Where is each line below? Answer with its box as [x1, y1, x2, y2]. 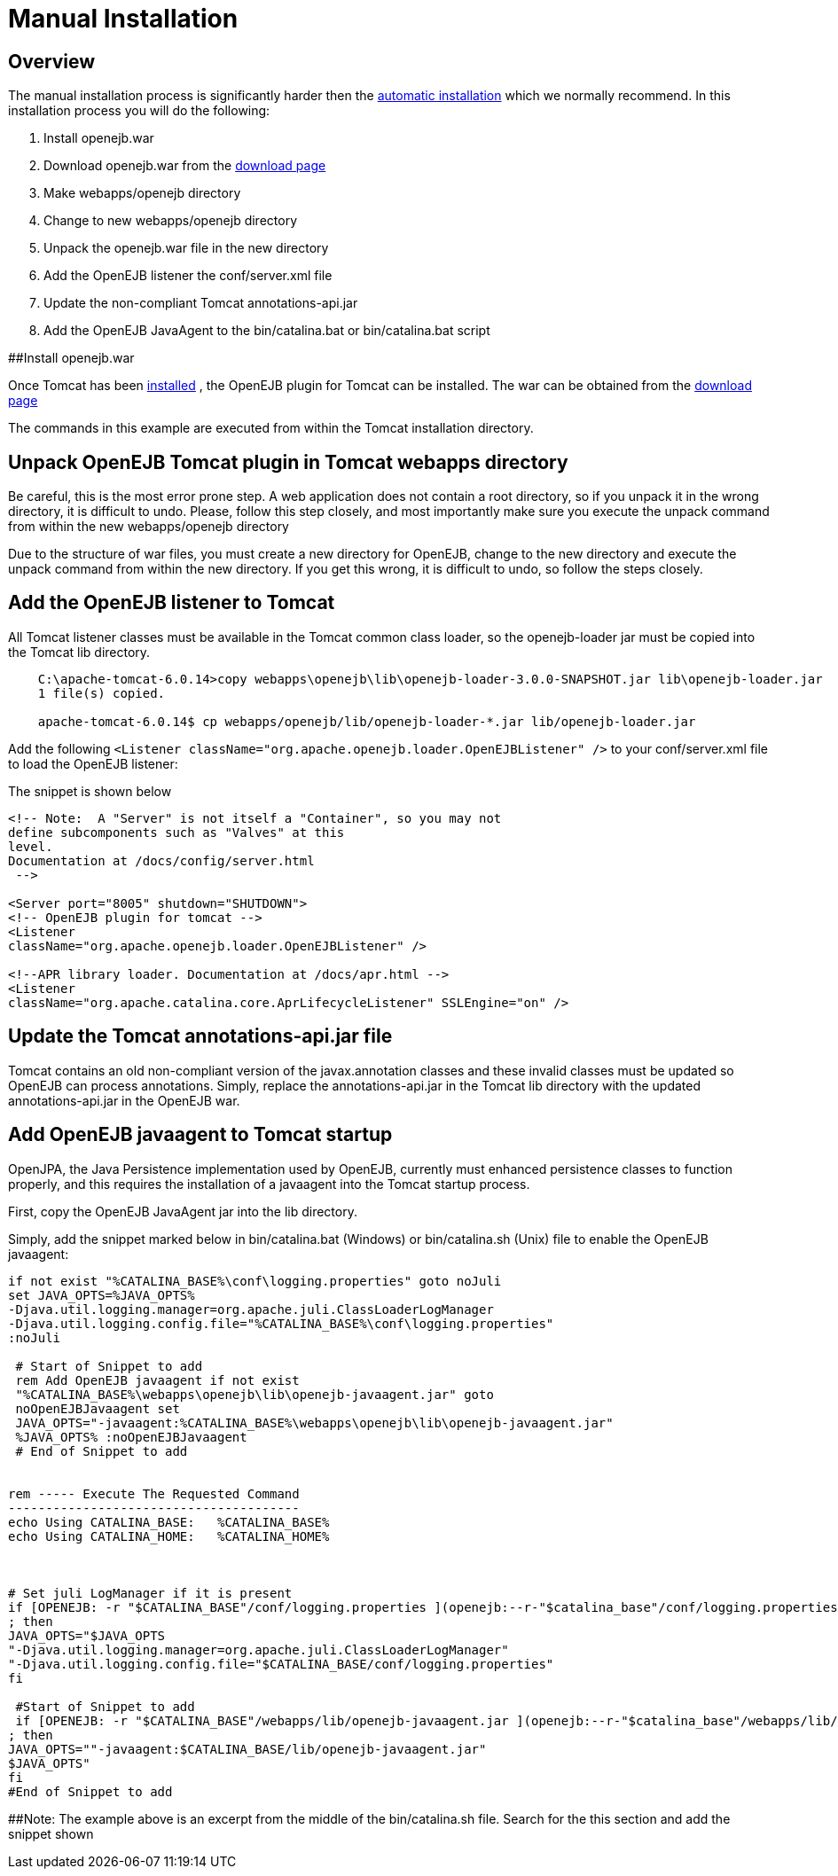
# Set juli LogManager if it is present [8, 1585, 293, 1600]
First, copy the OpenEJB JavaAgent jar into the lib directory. [8, 1203, 357, 1219]
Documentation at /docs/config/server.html [8, 853, 315, 868]
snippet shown [8, 1825, 94, 1841]
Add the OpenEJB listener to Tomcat [8, 591, 335, 614]
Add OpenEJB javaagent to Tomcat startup [8, 1123, 393, 1146]
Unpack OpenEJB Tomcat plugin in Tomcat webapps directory [8, 450, 568, 473]
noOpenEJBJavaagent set [15, 1401, 180, 1416]
